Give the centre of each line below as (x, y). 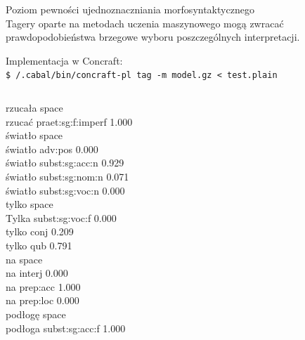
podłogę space (36, 314)
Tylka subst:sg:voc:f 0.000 (61, 217)
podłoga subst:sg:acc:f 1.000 (66, 328)
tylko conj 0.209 (40, 231)
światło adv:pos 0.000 (52, 149)
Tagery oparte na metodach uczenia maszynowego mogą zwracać (145, 23)
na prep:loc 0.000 (43, 300)
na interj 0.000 (37, 273)
